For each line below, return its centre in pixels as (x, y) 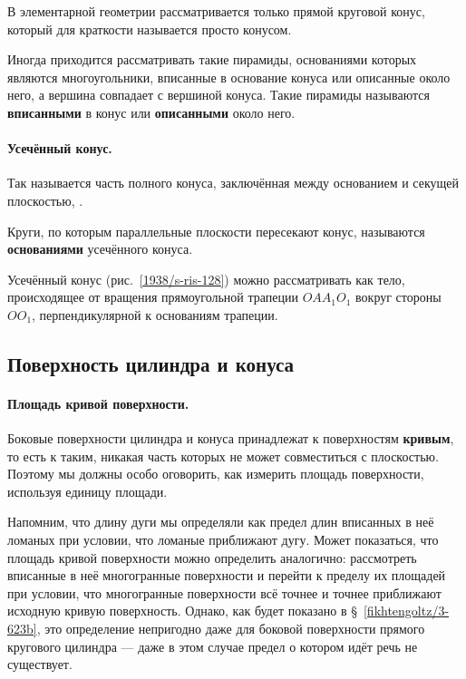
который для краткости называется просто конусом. (150, 29)
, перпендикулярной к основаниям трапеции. (155, 314)
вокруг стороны (398, 297)
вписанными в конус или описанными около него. (151, 112)
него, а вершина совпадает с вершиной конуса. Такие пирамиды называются (218, 95)
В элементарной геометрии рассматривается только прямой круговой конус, (216, 11)
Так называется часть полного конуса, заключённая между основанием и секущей (233, 183)
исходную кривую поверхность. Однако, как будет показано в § (182, 611)
